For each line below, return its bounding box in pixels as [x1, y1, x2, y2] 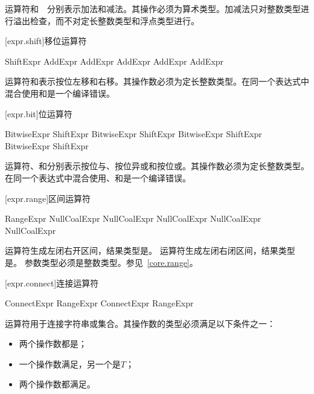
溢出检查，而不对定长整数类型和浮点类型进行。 [13, 14, 199, 27]
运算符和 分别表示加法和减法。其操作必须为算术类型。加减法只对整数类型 [5, 2, 301, 15]
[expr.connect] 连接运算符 [5, 276, 99, 289]
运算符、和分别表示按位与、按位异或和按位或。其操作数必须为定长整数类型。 [5, 160, 309, 172]
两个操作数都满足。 [19, 378, 95, 390]
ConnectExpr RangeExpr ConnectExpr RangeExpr [5, 297, 194, 309]
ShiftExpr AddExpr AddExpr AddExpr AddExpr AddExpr [5, 54, 224, 67]
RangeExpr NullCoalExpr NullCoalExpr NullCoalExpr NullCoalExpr [5, 212, 261, 225]
